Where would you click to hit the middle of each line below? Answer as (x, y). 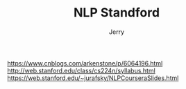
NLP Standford (117, 13)
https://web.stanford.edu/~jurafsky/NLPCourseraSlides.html (93, 78)
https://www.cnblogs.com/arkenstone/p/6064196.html (85, 63)
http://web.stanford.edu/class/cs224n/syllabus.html (82, 70)
